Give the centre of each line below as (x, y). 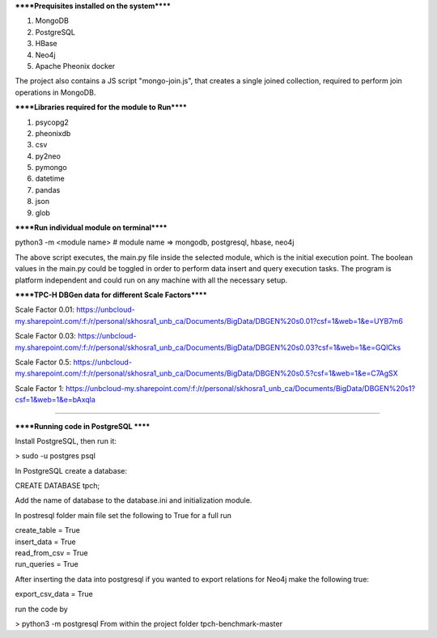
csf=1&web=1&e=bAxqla (55, 400)
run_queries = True (47, 564)
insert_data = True (45, 542)
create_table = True (47, 530)
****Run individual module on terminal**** (91, 228)
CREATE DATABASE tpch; (57, 486)
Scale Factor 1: (40, 388)
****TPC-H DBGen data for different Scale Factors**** (111, 295)
